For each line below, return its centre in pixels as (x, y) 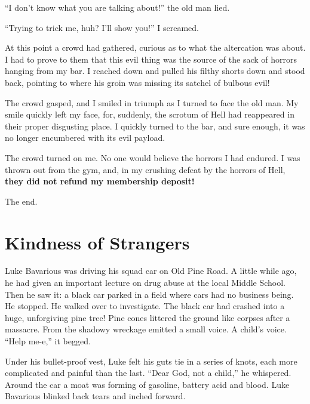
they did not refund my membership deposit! (100, 181)
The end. (21, 201)
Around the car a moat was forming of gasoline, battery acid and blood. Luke (147, 384)
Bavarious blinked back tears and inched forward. (95, 396)
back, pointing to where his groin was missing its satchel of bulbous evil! (137, 82)
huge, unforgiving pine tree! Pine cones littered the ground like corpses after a (148, 317)
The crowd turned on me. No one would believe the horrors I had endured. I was (153, 157)
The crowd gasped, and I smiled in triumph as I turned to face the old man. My (152, 102)
